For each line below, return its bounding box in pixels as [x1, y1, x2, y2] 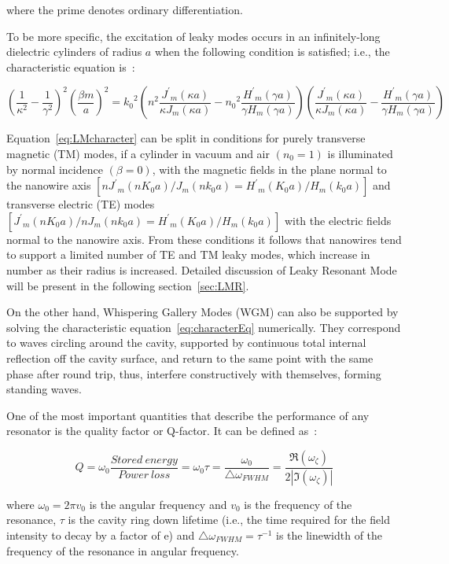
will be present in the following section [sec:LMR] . [6, 277, 249, 293]
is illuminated [327, 145, 393, 161]
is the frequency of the [244, 496, 352, 512]
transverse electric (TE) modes [6, 196, 155, 212]
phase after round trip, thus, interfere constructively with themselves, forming [6, 365, 381, 382]
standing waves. [6, 381, 82, 397]
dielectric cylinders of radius [6, 43, 142, 60]
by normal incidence [6, 160, 103, 177]
